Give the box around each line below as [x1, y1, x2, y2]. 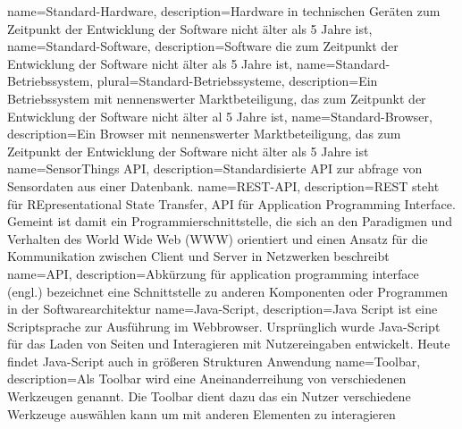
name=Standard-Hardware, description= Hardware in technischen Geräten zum [7, 2, 441, 20]
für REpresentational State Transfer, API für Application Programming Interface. [7, 194, 456, 213]
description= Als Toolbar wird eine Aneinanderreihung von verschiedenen [7, 369, 407, 388]
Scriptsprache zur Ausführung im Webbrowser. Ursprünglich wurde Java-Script [7, 316, 441, 335]
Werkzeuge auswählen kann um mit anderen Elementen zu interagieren [7, 404, 396, 423]
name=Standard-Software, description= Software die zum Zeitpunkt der [7, 37, 399, 55]
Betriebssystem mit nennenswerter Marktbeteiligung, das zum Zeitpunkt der [7, 88, 426, 107]
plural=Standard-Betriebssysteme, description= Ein [97, 71, 378, 90]
